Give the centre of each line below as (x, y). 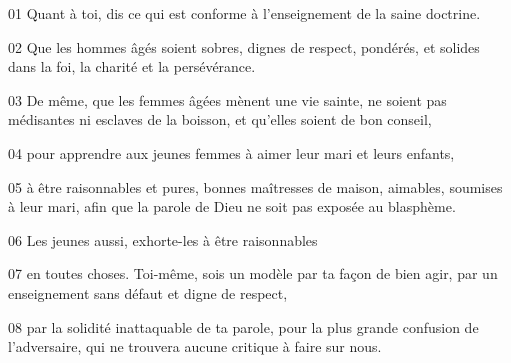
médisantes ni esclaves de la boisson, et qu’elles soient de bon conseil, (220, 119)
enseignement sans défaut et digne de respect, (148, 292)
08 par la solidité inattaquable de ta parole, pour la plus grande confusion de (243, 326)
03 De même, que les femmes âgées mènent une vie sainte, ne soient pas (227, 99)
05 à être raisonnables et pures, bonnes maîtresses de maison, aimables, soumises (255, 186)
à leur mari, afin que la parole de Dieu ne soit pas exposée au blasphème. (232, 206)
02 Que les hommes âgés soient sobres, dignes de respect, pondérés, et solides (244, 46)
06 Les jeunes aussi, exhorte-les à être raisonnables (163, 239)
